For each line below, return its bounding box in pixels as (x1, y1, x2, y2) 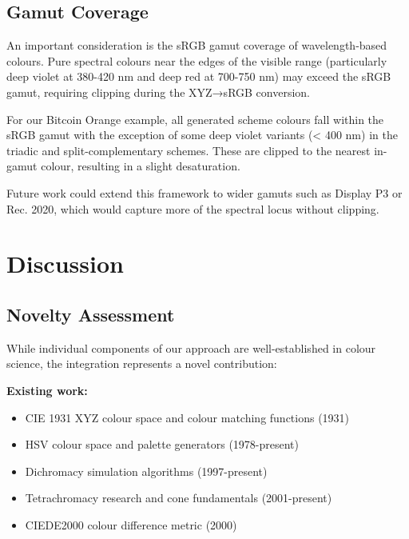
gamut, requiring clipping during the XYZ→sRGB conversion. (6, 83, 311, 100)
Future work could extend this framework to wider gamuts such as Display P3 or (6, 184, 403, 201)
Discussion (6, 247, 124, 280)
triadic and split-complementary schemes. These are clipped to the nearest (6, 142, 371, 158)
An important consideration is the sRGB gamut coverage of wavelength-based (6, 37, 387, 54)
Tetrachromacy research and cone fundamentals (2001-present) (25, 489, 332, 506)
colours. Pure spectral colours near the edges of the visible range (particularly (6, 52, 387, 69)
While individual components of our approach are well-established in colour (6, 339, 376, 356)
